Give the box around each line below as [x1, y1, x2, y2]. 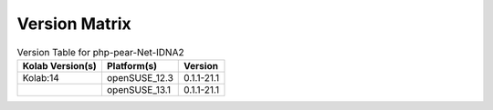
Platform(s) [106, 59, 157, 72]
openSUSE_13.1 [106, 83, 172, 95]
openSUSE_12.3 [106, 71, 173, 84]
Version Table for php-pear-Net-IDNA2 [16, 45, 184, 58]
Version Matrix [16, 14, 131, 34]
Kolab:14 [22, 71, 59, 84]
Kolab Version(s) [22, 59, 98, 72]
